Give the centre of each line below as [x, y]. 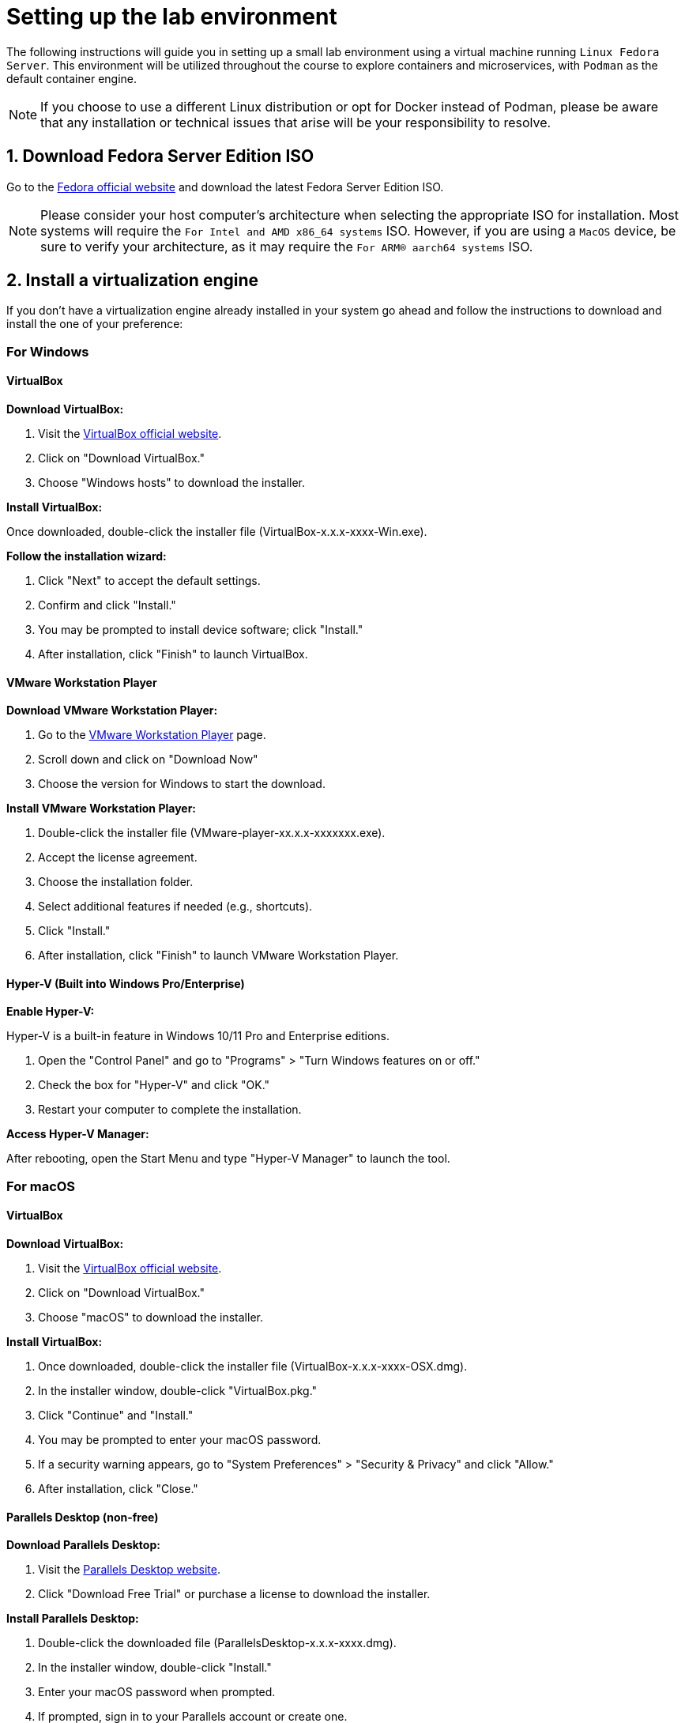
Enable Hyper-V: [51, 1012]
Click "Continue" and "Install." [116, 1416]
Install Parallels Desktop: [73, 1619]
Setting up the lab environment [172, 17]
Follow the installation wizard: [87, 556]
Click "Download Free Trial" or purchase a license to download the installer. [234, 1594]
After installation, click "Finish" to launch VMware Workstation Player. [218, 956]
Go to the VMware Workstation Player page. [152, 735]
